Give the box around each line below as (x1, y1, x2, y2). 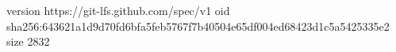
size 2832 (6, 33, 50, 50)
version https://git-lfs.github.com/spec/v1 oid (6, 2, 230, 18)
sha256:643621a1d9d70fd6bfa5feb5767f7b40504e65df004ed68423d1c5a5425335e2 (6, 17, 390, 34)
